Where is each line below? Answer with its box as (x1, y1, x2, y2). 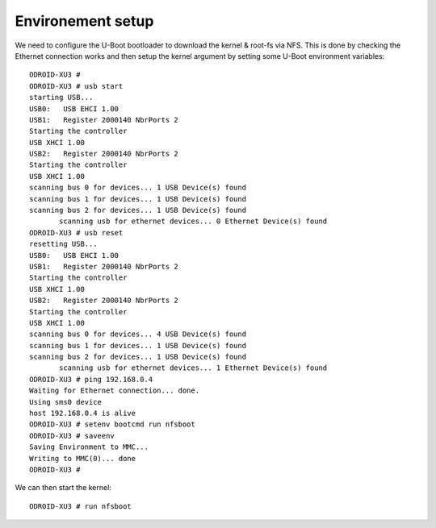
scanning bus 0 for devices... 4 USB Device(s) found (29, 330, 246, 339)
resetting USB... (29, 239, 98, 249)
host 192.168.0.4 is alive (29, 409, 136, 418)
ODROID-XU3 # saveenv (29, 431, 115, 440)
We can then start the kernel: (15, 483, 112, 493)
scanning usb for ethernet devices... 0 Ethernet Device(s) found (59, 217, 328, 226)
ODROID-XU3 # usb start (29, 81, 124, 90)
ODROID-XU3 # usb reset (29, 228, 124, 237)
